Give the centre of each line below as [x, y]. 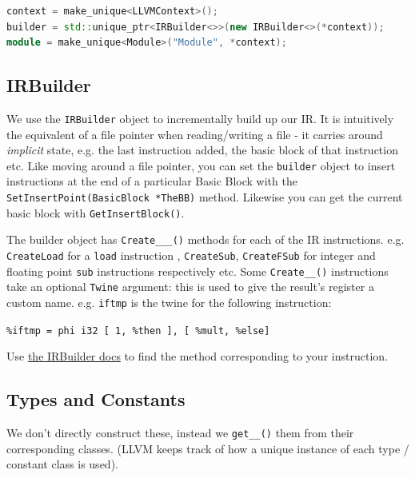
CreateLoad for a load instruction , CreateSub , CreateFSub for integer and [191, 255]
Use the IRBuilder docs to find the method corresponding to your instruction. [197, 356]
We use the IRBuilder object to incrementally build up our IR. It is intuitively [200, 118]
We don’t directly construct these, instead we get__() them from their [180, 433]
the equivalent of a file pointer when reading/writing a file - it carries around [195, 134]
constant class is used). [62, 464]
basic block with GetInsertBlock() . [96, 212]
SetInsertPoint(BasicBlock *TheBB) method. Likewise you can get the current [205, 197]
